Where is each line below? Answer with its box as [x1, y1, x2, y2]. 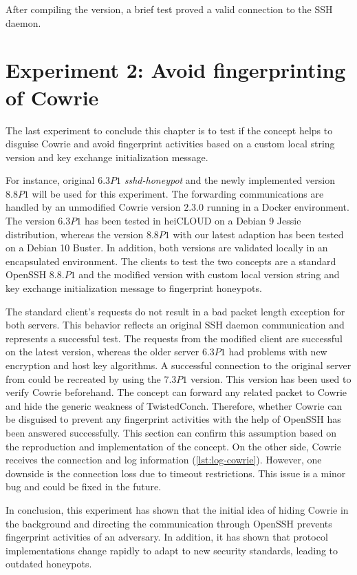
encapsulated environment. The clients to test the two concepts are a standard [6, 253, 336, 268]
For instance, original [6, 173, 95, 187]
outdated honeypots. [6, 556, 92, 571]
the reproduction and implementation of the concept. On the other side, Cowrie [6, 439, 341, 453]
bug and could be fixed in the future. [6, 479, 162, 494]
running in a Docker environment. [206, 200, 349, 214]
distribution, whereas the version [6, 227, 144, 241]
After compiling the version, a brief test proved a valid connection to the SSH [6, 2, 333, 16]
